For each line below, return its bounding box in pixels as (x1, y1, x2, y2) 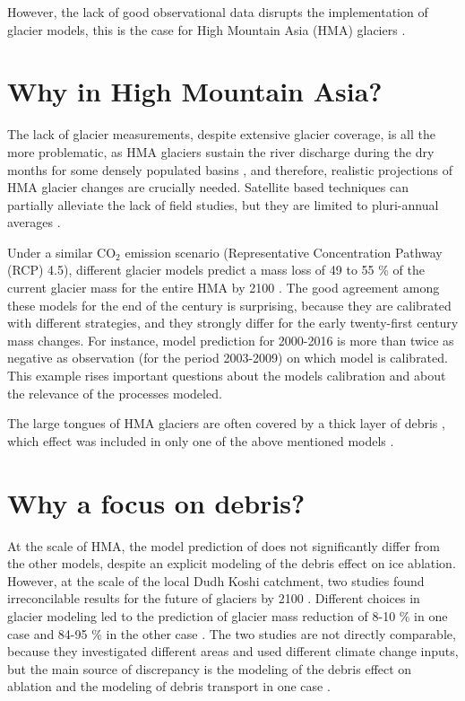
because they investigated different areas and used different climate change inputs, (7, 642, 459, 661)
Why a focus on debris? (7, 484, 306, 521)
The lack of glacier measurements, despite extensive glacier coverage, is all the (7, 125, 436, 144)
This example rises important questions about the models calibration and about (7, 366, 446, 385)
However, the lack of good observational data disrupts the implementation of (7, 3, 428, 21)
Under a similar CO (7, 242, 116, 261)
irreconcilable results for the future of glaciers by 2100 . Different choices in (7, 589, 420, 608)
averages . (7, 213, 61, 232)
